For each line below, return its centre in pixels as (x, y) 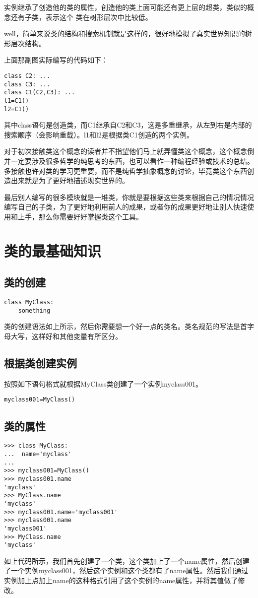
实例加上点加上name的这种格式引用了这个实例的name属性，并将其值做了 (121, 580)
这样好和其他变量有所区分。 (77, 336)
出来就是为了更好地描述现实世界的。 (70, 180)
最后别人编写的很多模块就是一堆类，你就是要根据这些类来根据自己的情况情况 (129, 197)
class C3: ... (27, 84)
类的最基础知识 (53, 250)
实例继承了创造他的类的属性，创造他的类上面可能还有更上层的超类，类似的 (126, 7)
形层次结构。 (25, 43)
